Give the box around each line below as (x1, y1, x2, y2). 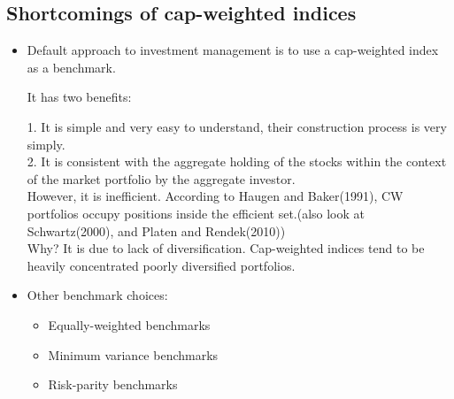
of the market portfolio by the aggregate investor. (27, 169, 296, 188)
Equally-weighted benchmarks (48, 315, 211, 334)
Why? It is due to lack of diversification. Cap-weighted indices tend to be (27, 239, 425, 257)
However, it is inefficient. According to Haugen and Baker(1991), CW (27, 187, 404, 205)
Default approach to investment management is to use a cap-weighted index (27, 41, 439, 59)
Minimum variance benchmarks (48, 345, 219, 364)
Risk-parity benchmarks (48, 375, 178, 394)
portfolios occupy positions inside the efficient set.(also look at (27, 203, 366, 222)
